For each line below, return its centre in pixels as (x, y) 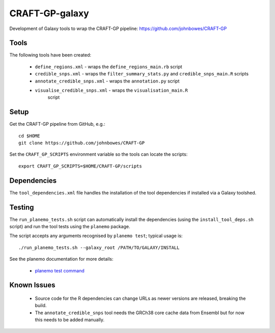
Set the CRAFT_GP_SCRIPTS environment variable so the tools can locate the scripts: (99, 154)
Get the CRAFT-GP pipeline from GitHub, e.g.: (57, 124)
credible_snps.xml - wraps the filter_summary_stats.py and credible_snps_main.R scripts (142, 74)
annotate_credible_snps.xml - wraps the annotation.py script (107, 81)
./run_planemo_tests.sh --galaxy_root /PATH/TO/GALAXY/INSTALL (99, 247)
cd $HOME (29, 136)
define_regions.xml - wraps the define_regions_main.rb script (109, 67)
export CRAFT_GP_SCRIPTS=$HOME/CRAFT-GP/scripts (80, 166)
